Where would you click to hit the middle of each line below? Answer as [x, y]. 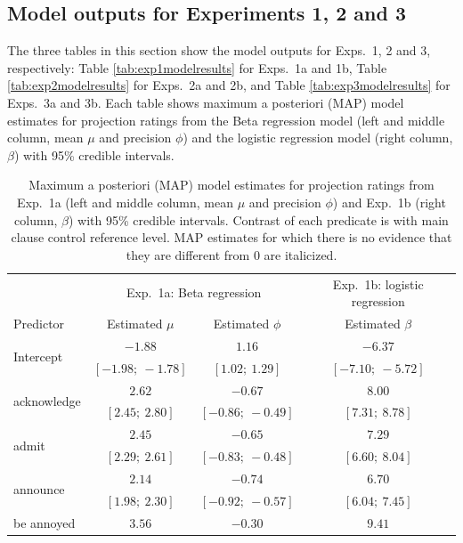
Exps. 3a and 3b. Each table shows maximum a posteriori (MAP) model [206, 102]
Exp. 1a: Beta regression [194, 292]
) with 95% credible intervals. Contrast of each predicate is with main [258, 219]
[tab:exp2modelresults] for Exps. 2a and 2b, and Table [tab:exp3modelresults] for [229, 85]
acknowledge [47, 400]
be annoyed [45, 522]
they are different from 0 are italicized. [231, 254]
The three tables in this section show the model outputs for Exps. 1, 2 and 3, [219, 50]
